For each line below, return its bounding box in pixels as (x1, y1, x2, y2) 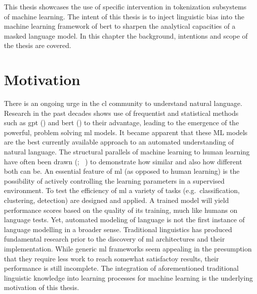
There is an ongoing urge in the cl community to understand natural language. (4, 98, 243, 108)
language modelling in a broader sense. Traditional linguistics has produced (4, 224, 232, 234)
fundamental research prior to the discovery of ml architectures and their (4, 234, 225, 244)
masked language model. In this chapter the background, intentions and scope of (4, 30, 248, 41)
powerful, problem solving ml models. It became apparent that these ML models (4, 127, 248, 137)
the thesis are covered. (4, 40, 71, 50)
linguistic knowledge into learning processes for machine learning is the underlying (4, 272, 253, 283)
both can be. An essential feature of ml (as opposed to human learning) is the (4, 166, 240, 176)
